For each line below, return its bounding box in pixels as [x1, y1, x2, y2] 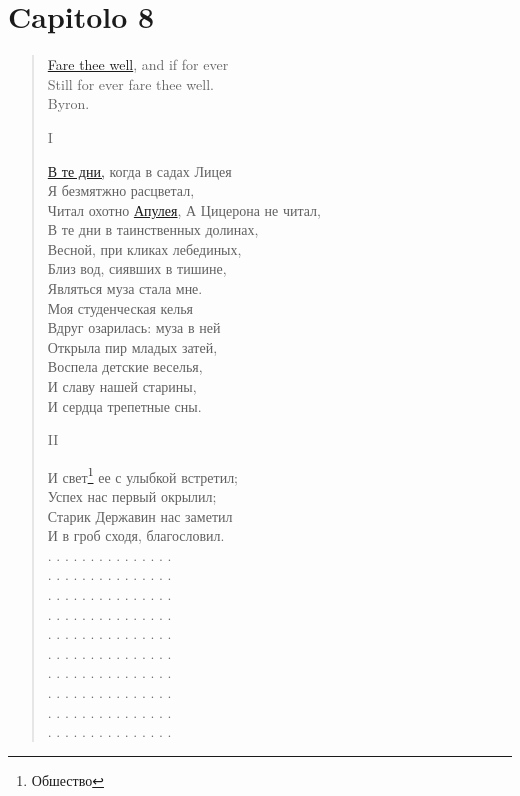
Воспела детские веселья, [47, 356, 203, 377]
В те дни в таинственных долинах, [47, 219, 259, 240]
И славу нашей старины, [47, 376, 197, 397]
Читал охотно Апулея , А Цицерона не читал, [47, 199, 321, 220]
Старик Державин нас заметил [47, 505, 233, 526]
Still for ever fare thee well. [47, 73, 214, 94]
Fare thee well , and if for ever [47, 54, 229, 75]
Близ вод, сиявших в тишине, [47, 258, 227, 279]
